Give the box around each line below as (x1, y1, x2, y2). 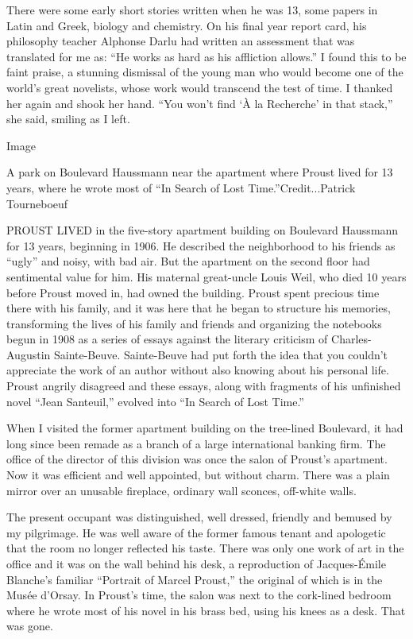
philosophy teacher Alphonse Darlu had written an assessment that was (6, 33, 355, 49)
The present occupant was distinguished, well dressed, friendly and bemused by (6, 509, 392, 525)
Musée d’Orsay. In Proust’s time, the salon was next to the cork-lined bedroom (6, 587, 392, 603)
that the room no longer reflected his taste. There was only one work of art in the (6, 540, 404, 556)
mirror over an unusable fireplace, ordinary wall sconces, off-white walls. (6, 482, 357, 498)
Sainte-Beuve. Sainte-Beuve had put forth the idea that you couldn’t (53, 346, 388, 362)
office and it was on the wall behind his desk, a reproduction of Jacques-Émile (6, 556, 386, 571)
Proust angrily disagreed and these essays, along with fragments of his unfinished (6, 378, 401, 394)
